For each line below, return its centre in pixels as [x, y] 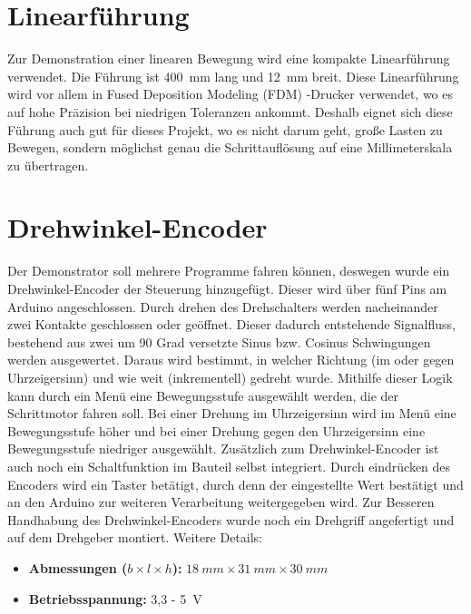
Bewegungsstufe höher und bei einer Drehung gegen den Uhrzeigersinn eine [216, 430]
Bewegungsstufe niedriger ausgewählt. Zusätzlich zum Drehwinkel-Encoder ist [223, 448]
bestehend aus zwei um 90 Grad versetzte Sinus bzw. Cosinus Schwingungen [219, 341]
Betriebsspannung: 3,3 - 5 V [115, 598]
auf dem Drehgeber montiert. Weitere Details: [135, 537]
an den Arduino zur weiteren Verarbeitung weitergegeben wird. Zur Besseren [221, 502]
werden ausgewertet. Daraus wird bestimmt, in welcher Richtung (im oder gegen [231, 360]
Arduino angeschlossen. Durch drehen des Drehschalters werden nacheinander [223, 306]
